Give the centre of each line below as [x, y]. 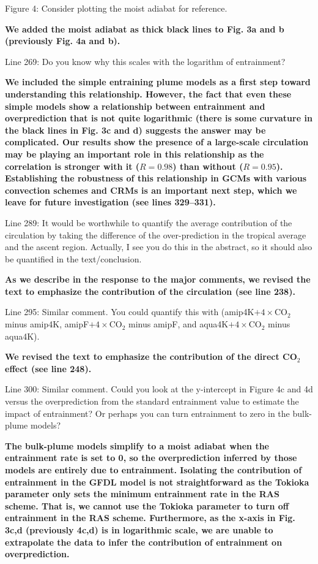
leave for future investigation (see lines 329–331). [110, 202]
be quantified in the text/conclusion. [73, 258]
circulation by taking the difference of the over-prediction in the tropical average [156, 234]
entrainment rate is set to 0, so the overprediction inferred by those [151, 458]
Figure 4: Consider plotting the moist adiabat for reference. [116, 8]
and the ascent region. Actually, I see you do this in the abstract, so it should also [159, 247]
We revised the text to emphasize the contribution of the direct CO [151, 356]
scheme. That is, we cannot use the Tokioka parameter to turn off [147, 505]
